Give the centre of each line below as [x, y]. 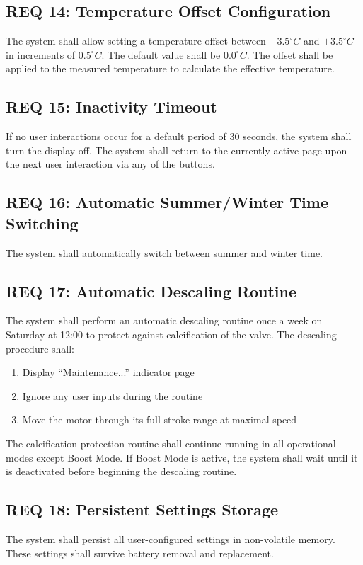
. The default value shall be [161, 54]
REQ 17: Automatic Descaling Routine [151, 291]
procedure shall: [40, 348]
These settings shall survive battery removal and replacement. [140, 553]
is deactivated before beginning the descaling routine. [121, 471]
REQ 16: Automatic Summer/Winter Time [167, 202]
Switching [42, 223]
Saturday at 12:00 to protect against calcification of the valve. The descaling [171, 334]
